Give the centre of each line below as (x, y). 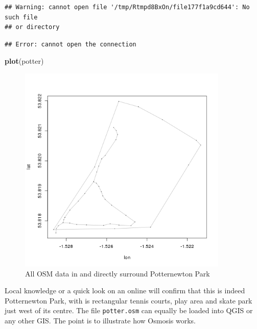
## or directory (32, 27)
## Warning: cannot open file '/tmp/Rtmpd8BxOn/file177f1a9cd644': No (127, 7)
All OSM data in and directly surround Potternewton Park (118, 273)
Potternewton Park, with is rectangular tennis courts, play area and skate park (128, 300)
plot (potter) (24, 61)
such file (21, 17)
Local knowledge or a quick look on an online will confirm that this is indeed (125, 290)
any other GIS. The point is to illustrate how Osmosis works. (100, 320)
